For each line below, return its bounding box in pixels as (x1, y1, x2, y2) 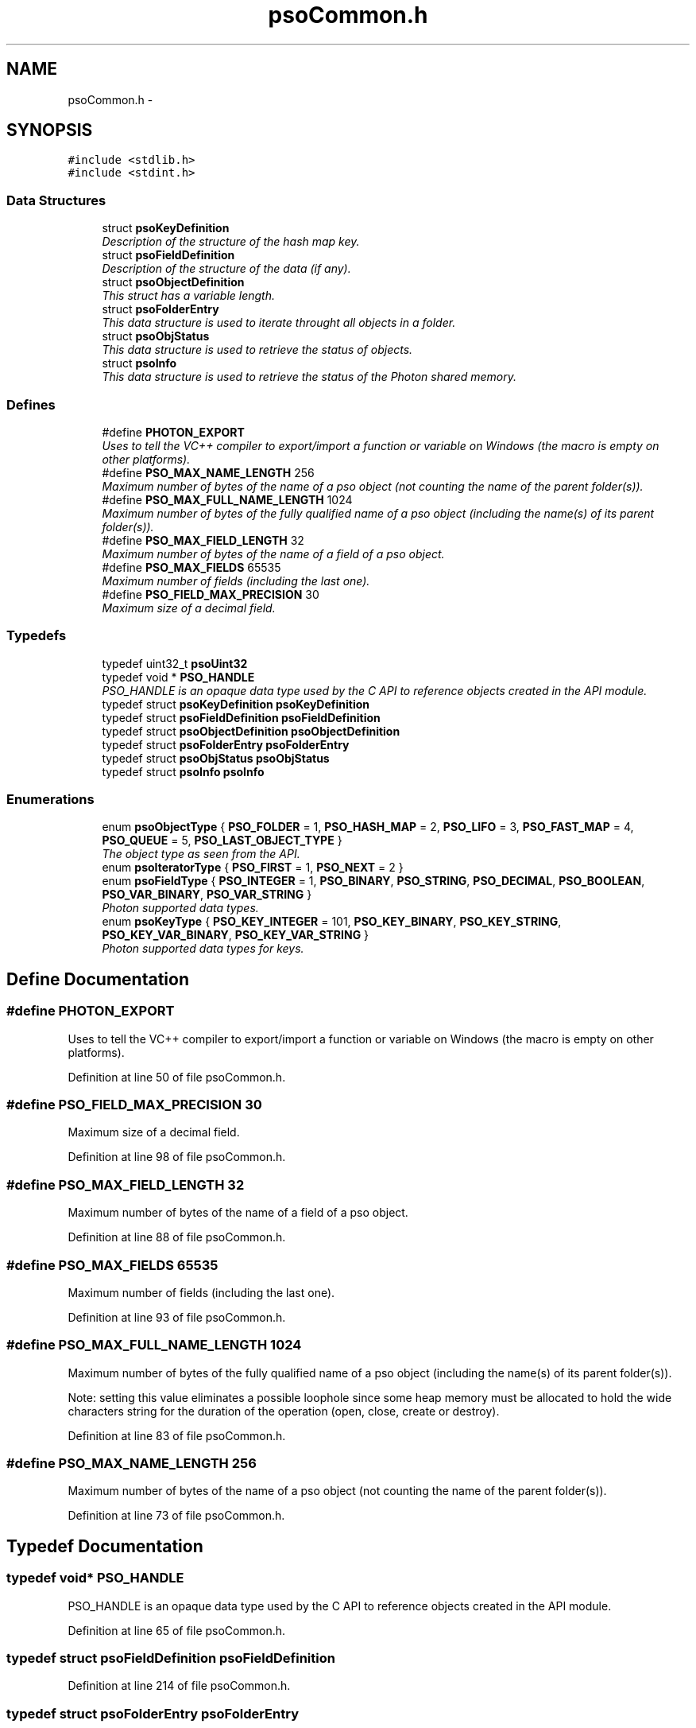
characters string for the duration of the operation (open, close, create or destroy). (68, 1404, 500, 1418)
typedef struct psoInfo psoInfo (102, 764, 265, 779)
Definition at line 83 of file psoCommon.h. (68, 1428, 286, 1443)
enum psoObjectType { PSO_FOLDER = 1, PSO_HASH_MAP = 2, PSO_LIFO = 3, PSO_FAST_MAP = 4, (102, 820, 634, 834)
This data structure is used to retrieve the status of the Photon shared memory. (102, 370, 516, 384)
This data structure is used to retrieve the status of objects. (102, 343, 413, 357)
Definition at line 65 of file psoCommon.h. (68, 1623, 286, 1637)
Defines (6, 396, 56, 413)
